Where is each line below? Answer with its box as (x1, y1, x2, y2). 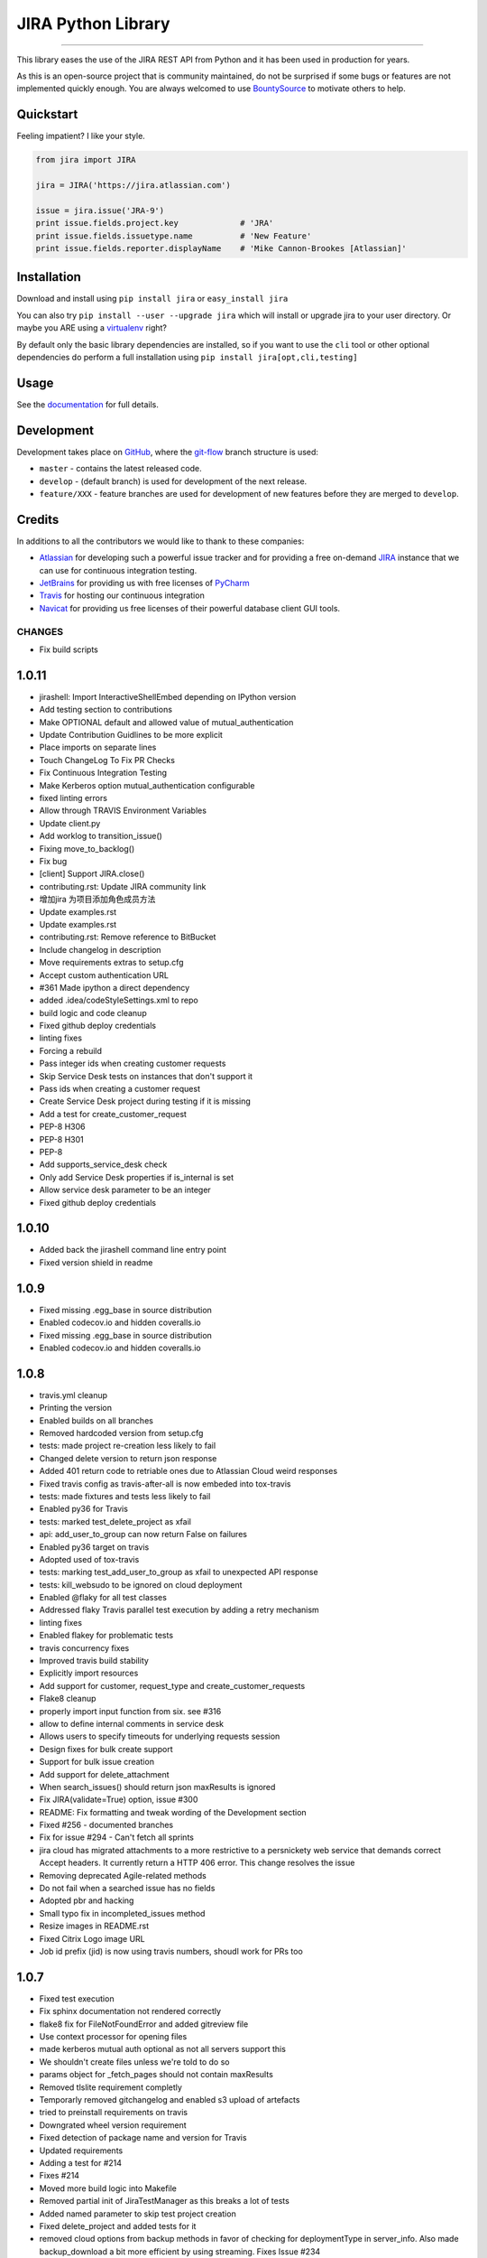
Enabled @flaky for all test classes (39, 1592, 167, 1603)
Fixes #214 (39, 2170, 80, 2181)
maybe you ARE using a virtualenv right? (16, 322, 167, 333)
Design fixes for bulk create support (39, 1743, 173, 1754)
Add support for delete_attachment (39, 1768, 170, 1779)
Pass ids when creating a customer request (39, 1084, 200, 1095)
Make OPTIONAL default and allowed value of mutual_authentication (39, 716, 294, 727)
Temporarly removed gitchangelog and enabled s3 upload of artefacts (39, 2095, 300, 2105)
